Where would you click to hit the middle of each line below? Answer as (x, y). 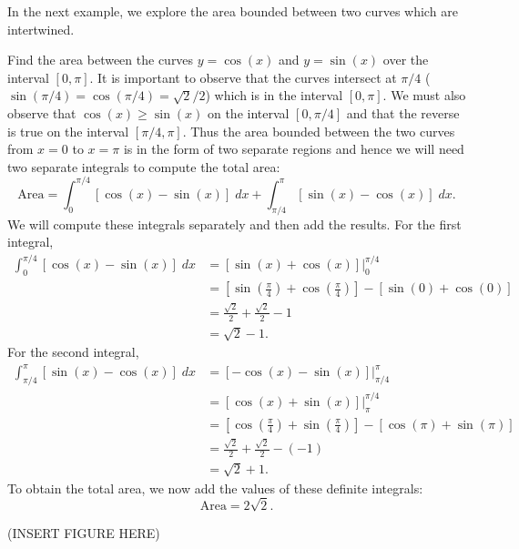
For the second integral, (73, 352)
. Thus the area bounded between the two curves (319, 131)
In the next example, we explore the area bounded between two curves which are (233, 11)
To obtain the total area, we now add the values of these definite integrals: (215, 488)
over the (406, 60)
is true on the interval (68, 131)
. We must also (424, 95)
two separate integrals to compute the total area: (144, 166)
